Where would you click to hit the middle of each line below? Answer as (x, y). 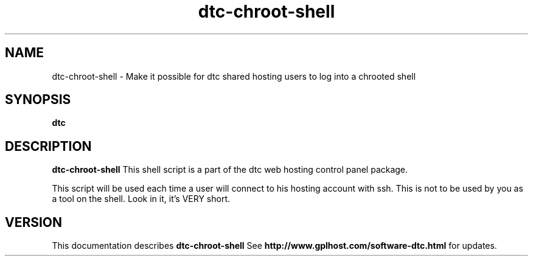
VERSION (34, 222)
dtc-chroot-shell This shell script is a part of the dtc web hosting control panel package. (230, 170)
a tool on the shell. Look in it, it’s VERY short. (141, 199)
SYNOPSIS (38, 100)
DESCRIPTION (48, 146)
